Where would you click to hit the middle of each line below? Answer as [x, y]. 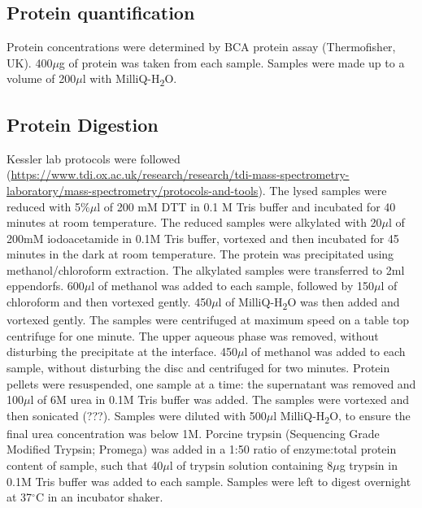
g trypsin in [368, 465]
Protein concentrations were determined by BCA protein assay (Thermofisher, [201, 47]
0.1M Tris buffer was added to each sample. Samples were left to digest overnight [209, 481]
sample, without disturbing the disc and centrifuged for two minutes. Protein [198, 367]
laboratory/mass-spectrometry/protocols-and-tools [133, 190]
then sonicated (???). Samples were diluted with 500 [137, 415]
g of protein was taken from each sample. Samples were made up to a [232, 62]
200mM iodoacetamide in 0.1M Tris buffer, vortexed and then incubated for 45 [203, 238]
